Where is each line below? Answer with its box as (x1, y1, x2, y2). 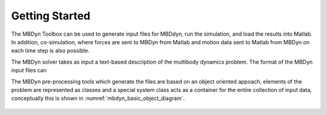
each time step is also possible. (11, 47, 90, 54)
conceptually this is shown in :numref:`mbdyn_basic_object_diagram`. (11, 94, 185, 102)
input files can (11, 67, 47, 74)
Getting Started (11, 9, 91, 22)
